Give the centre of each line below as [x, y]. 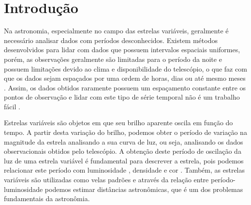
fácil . [12, 106]
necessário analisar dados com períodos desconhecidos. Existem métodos [111, 40]
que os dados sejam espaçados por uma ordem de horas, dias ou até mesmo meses [125, 78]
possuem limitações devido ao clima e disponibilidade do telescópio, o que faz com [125, 68]
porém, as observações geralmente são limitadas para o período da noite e [113, 59]
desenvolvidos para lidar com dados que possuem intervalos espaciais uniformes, [122, 50]
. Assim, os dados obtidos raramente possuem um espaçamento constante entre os [125, 87]
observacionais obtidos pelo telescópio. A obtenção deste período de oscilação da [123, 151]
